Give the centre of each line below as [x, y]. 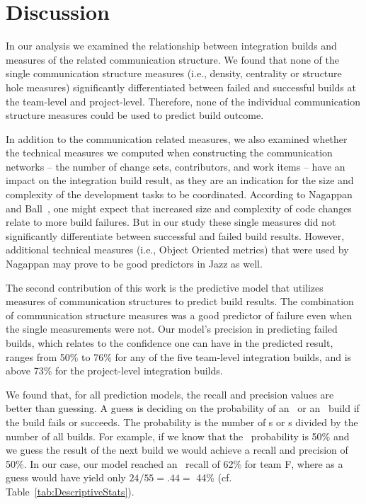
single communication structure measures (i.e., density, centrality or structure [174, 73]
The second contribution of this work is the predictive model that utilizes [165, 287]
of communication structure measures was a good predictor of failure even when [179, 315]
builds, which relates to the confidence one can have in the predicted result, [170, 343]
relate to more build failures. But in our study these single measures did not [171, 222]
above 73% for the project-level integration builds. [114, 371]
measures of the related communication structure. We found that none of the [172, 59]
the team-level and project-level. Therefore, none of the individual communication [183, 101]
